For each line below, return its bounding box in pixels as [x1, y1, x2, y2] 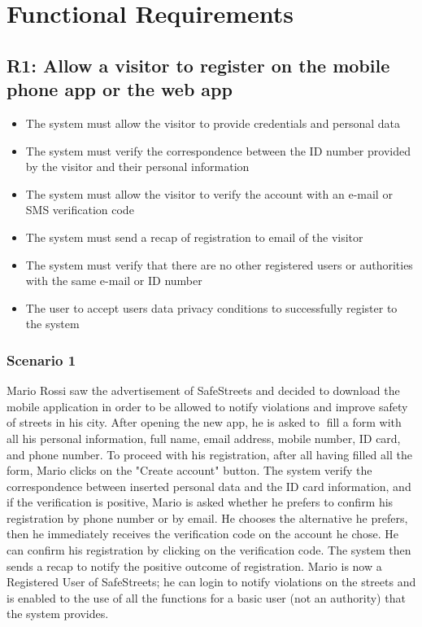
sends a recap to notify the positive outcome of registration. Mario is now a [7, 557, 382, 574]
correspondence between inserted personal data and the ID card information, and [7, 477, 411, 494]
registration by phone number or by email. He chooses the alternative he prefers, [7, 509, 408, 526]
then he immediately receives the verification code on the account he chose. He [7, 525, 398, 542]
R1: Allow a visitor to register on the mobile [7, 52, 390, 77]
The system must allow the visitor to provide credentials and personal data [25, 114, 401, 131]
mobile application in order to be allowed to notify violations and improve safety [7, 397, 408, 414]
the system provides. [7, 605, 109, 622]
